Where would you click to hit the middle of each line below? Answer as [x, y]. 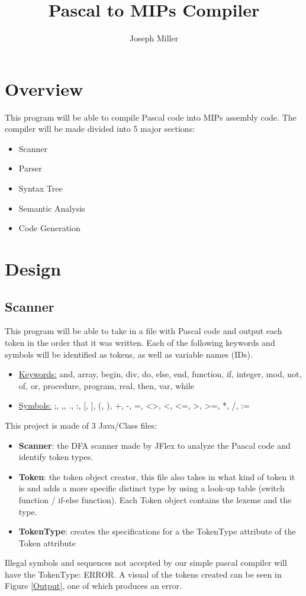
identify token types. [56, 457]
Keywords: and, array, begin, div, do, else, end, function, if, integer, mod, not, [160, 374]
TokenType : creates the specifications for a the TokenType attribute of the [157, 531]
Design [33, 268]
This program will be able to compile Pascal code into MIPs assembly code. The [151, 117]
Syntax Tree [41, 188]
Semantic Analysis [52, 208]
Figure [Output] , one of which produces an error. [94, 586]
